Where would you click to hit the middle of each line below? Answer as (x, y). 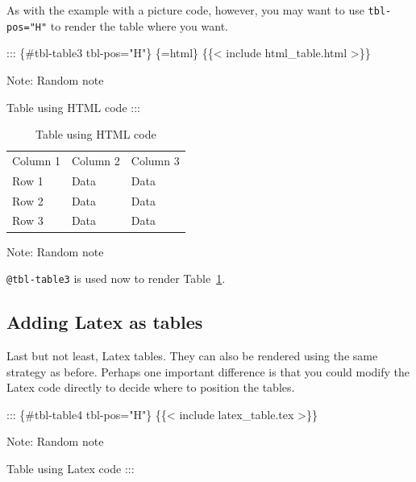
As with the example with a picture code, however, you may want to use (185, 10)
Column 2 (96, 160)
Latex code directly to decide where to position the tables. (151, 387)
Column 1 (36, 160)
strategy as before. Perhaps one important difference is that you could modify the (208, 371)
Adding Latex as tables (105, 322)
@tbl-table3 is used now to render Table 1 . (116, 278)
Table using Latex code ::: (71, 468)
